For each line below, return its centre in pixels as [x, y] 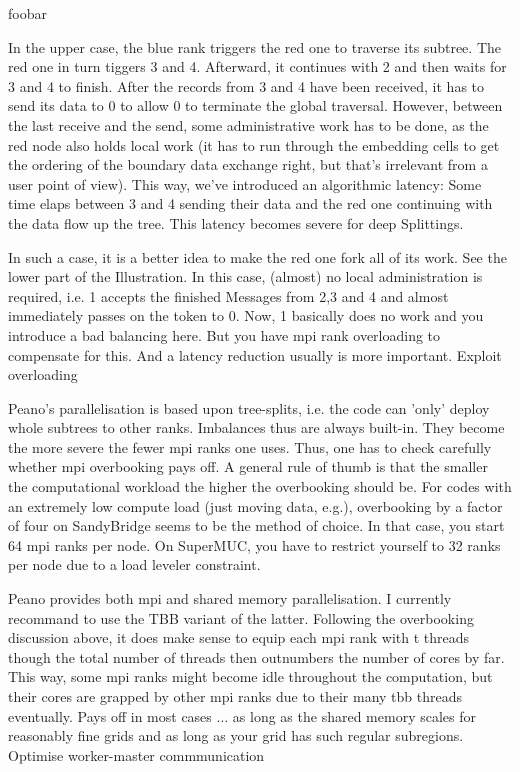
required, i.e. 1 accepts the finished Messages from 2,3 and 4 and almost [228, 295]
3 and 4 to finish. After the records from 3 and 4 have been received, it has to [246, 85]
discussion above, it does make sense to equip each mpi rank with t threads [239, 637]
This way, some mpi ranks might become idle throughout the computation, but [250, 676]
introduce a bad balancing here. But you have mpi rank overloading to [224, 334]
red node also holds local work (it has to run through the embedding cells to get [254, 144]
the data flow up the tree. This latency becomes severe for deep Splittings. [236, 222]
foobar [27, 13]
